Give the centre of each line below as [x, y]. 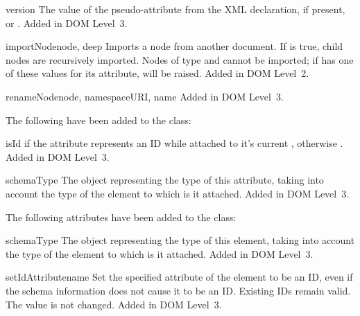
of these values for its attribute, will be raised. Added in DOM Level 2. [157, 73]
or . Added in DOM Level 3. [67, 23]
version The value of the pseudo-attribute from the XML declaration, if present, [175, 9]
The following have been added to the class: [98, 120]
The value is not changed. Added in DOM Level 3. [114, 304]
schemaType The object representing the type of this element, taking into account [180, 240]
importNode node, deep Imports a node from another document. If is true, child [174, 46]
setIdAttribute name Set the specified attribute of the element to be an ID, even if [179, 277]
